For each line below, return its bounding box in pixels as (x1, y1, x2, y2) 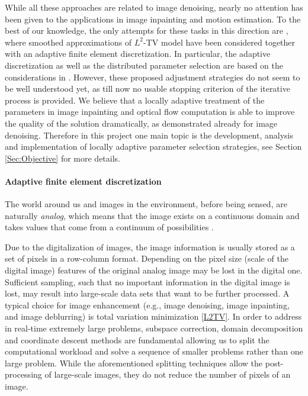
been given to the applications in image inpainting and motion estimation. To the (5, 12, 301, 25)
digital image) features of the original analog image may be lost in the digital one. (5, 264, 303, 276)
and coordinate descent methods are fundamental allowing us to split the (5, 333, 269, 346)
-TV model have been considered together (143, 36, 296, 48)
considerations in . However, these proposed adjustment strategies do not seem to (5, 70, 300, 83)
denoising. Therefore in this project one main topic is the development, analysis (5, 128, 294, 141)
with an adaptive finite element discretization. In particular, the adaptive (5, 47, 271, 60)
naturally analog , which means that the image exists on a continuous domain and (5, 209, 300, 221)
